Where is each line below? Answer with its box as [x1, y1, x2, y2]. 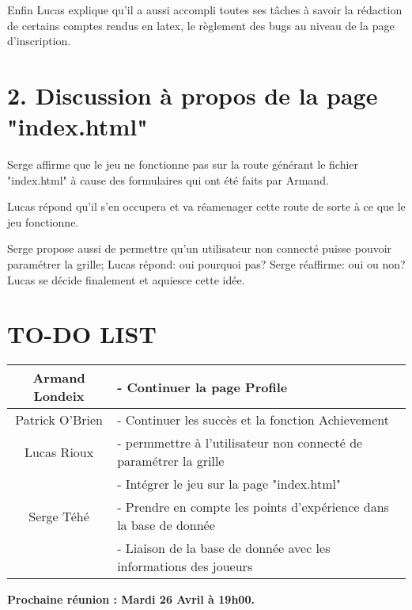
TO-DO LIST [7, 318, 157, 350]
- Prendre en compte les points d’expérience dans [117, 498, 389, 517]
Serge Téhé [28, 506, 89, 525]
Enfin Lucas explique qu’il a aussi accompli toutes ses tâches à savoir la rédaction [7, 2, 403, 17]
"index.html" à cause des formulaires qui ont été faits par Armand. [7, 171, 329, 188]
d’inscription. [7, 32, 71, 49]
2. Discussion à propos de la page [7, 78, 378, 111]
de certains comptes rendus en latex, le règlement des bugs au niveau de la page [7, 17, 395, 33]
